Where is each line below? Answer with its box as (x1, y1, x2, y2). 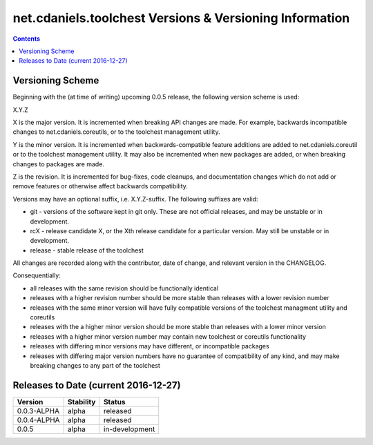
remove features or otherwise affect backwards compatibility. (12, 182, 188, 190)
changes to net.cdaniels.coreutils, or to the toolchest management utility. (12, 128, 220, 136)
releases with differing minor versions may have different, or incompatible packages (30, 342, 269, 350)
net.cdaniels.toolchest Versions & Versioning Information (12, 10, 350, 26)
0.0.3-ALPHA (17, 406, 60, 415)
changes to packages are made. (12, 159, 105, 168)
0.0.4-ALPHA (17, 415, 60, 424)
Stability (67, 397, 96, 406)
